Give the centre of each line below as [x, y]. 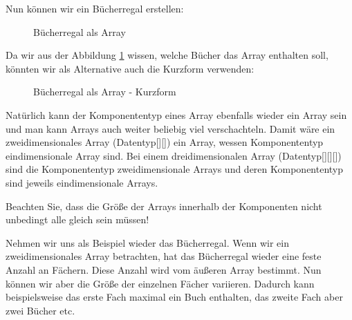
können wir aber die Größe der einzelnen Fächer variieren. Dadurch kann [160, 283]
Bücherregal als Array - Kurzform [105, 92]
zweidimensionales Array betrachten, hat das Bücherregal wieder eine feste [164, 256]
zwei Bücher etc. [40, 310]
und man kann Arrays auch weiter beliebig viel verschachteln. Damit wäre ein [170, 128]
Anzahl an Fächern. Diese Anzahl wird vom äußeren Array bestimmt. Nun [164, 269]
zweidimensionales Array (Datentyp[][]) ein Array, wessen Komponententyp [165, 142]
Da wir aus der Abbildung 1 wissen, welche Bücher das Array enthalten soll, [167, 55]
